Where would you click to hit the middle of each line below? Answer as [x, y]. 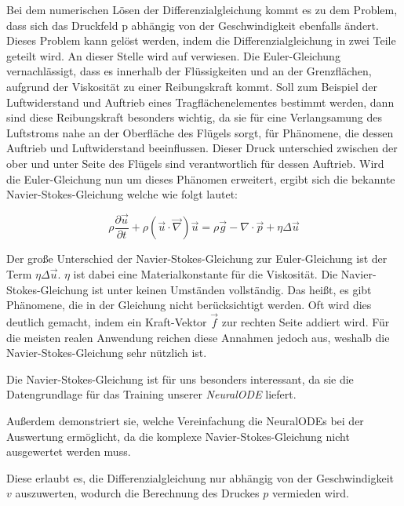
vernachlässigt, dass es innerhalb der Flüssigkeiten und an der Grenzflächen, [189, 71]
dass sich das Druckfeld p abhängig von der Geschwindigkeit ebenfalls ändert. [193, 25]
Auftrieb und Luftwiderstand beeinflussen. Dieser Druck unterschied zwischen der [202, 148]
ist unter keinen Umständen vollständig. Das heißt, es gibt [232, 289]
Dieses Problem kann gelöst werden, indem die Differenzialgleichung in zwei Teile [201, 40]
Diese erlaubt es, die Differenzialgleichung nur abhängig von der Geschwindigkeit [200, 477]
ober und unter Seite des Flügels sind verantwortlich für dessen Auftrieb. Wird [195, 163]
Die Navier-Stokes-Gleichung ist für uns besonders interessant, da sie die [180, 379]
